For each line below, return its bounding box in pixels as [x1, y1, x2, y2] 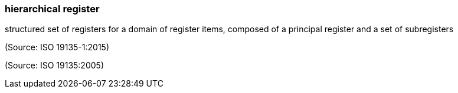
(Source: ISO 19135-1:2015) [5, 42, 109, 53]
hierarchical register [5, 3, 100, 15]
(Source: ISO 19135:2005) [5, 60, 104, 71]
